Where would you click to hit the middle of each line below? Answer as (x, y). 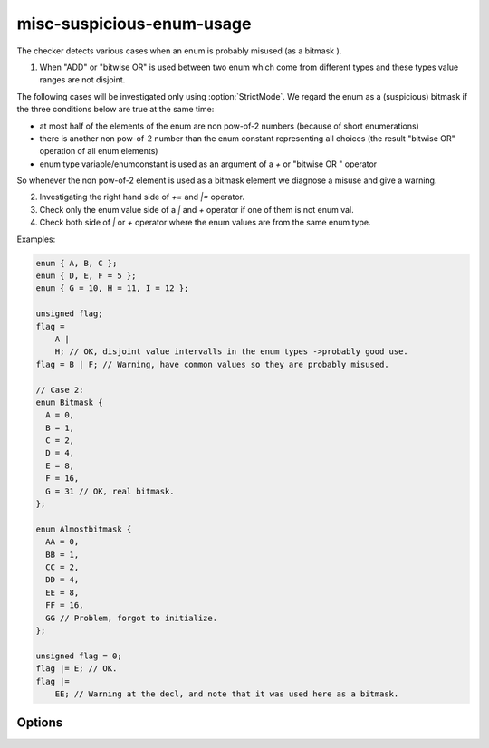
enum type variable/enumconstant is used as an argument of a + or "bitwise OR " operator (208, 164)
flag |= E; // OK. (77, 669)
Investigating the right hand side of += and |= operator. (142, 197)
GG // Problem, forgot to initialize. (131, 618)
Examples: (36, 239)
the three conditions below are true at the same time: (115, 110)
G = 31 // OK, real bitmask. (110, 491)
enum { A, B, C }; (77, 263)
